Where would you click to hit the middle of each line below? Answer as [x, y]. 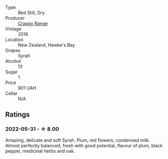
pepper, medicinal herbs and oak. [40, 151]
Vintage [13, 29]
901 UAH [27, 88]
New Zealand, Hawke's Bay [47, 45]
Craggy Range [33, 23]
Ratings [18, 115]
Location [14, 39]
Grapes [13, 50]
